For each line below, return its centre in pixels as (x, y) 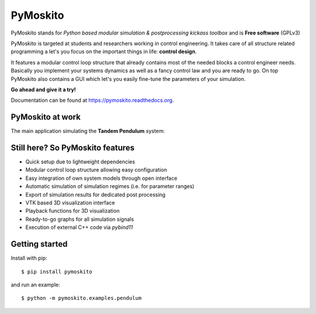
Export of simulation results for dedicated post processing (96, 194)
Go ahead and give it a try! (43, 89)
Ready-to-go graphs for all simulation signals (80, 219)
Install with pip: (29, 258)
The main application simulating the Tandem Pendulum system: (88, 131)
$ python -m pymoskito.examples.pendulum (81, 298)
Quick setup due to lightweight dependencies (80, 162)
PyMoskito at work (46, 117)
